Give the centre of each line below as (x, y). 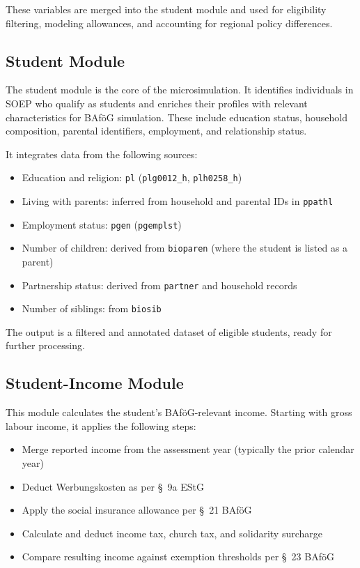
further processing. (45, 345)
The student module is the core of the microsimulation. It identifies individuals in (180, 90)
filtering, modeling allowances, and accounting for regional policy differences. (169, 23)
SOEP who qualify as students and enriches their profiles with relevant (157, 103)
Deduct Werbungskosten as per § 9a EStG (113, 486)
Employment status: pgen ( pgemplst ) (102, 224)
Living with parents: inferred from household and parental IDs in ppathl (178, 201)
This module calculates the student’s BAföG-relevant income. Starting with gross (179, 412)
